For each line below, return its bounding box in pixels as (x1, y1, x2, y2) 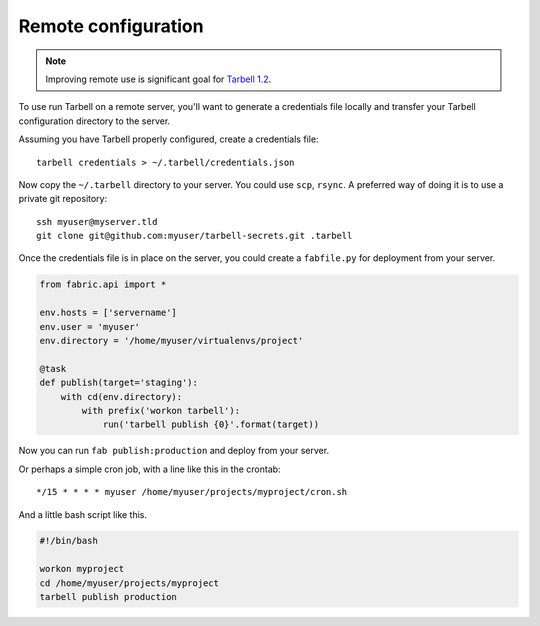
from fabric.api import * (39, 279, 167, 290)
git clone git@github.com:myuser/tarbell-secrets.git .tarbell (36, 230, 353, 242)
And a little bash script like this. (18, 508, 148, 520)
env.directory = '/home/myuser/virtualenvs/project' (39, 335, 304, 346)
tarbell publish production (39, 591, 177, 603)
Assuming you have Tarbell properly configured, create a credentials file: (18, 133, 319, 145)
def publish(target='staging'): (39, 377, 199, 389)
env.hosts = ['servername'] (39, 307, 177, 319)
